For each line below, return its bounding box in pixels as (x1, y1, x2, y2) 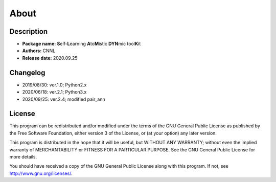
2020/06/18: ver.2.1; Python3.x (22, 89, 87, 95)
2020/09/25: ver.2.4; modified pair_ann (22, 96, 106, 102)
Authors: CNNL (22, 48, 56, 54)
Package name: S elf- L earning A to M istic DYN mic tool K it (22, 41, 141, 47)
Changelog (9, 68, 45, 77)
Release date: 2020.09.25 (22, 55, 78, 61)
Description (9, 27, 48, 36)
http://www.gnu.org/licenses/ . (9, 170, 73, 176)
